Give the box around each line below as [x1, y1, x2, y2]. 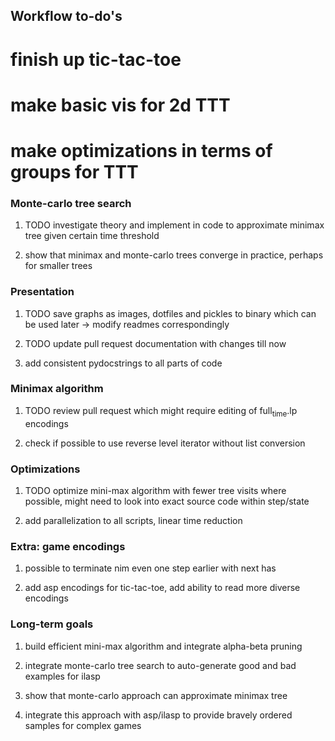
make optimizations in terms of [10, 139, 273, 162]
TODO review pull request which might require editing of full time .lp [24, 404, 298, 419]
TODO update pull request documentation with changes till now [24, 337, 287, 349]
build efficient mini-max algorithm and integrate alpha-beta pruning [24, 640, 303, 652]
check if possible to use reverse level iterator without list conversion [24, 437, 306, 449]
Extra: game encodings [10, 539, 126, 553]
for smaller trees [24, 260, 93, 272]
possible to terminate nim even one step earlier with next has [24, 562, 277, 574]
